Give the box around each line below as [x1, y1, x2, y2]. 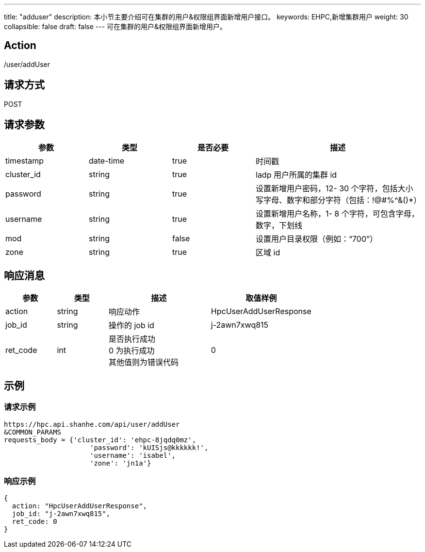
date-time [89, 155, 124, 166]
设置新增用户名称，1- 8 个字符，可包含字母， [256, 208, 419, 218]
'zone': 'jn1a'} [90, 459, 151, 467]
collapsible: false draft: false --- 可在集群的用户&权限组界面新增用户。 [4, 22, 227, 31]
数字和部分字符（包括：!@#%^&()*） [287, 195, 422, 205]
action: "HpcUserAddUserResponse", [12, 502, 147, 510]
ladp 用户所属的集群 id [256, 169, 337, 180]
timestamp [5, 155, 44, 166]
